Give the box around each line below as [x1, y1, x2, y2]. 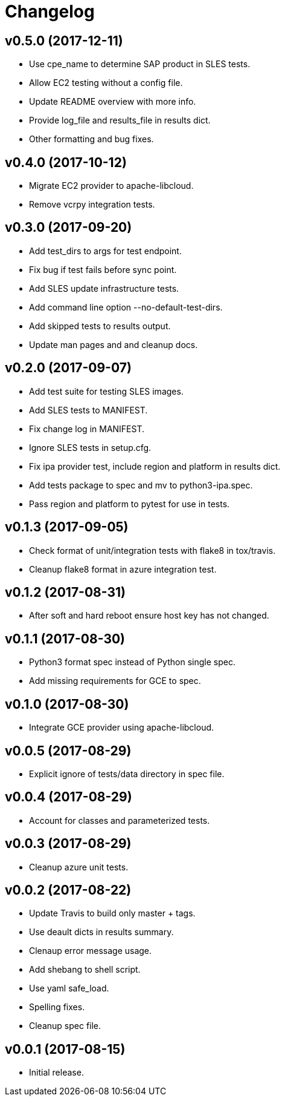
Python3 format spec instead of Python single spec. [29, 657, 235, 668]
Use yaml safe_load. [29, 983, 109, 994]
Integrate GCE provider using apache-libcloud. [29, 722, 214, 733]
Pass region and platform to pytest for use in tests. [29, 498, 230, 509]
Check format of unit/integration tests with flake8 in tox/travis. [29, 545, 276, 556]
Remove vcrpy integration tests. [29, 199, 155, 210]
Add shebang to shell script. [29, 964, 141, 975]
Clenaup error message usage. [29, 945, 152, 956]
